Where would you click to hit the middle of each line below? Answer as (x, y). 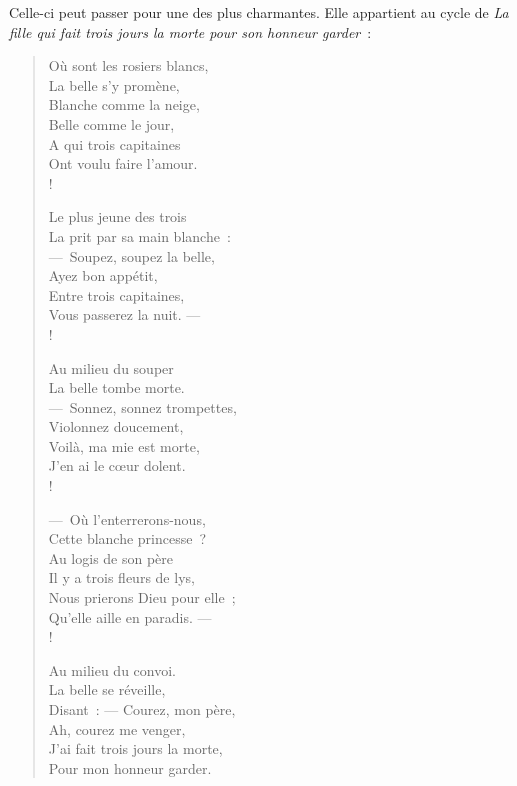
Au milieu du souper (111, 367)
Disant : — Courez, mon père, (142, 709)
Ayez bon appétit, (103, 275)
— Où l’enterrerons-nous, (127, 518)
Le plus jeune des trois (117, 216)
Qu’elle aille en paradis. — (130, 616)
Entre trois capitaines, (116, 294)
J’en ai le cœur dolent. (117, 465)
